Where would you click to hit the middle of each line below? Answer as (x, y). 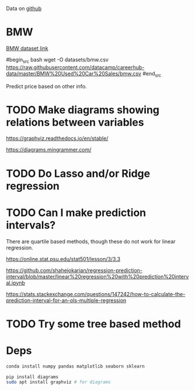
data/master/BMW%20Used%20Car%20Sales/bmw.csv (74, 73)
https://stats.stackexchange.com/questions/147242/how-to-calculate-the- (96, 294)
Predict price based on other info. (46, 86)
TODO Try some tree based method (93, 324)
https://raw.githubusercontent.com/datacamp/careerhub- (75, 67)
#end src (152, 74)
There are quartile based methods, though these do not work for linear (91, 241)
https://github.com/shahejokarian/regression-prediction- (74, 270)
